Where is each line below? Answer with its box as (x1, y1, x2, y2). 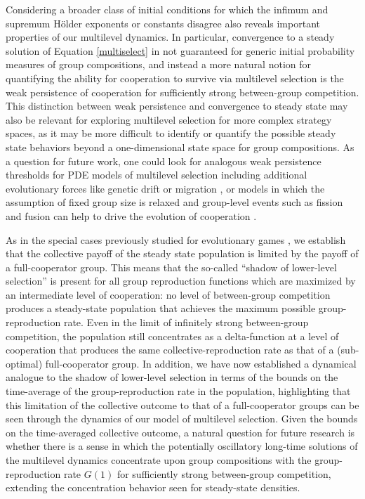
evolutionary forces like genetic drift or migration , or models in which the (6, 181, 325, 195)
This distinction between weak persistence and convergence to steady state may (6, 98, 348, 113)
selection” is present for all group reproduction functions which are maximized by (6, 273, 356, 288)
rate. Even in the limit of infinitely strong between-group (63, 315, 309, 330)
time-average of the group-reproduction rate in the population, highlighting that (6, 384, 351, 398)
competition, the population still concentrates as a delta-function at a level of (6, 328, 339, 343)
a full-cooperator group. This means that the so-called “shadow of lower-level (6, 259, 337, 274)
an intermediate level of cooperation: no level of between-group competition (6, 287, 331, 302)
